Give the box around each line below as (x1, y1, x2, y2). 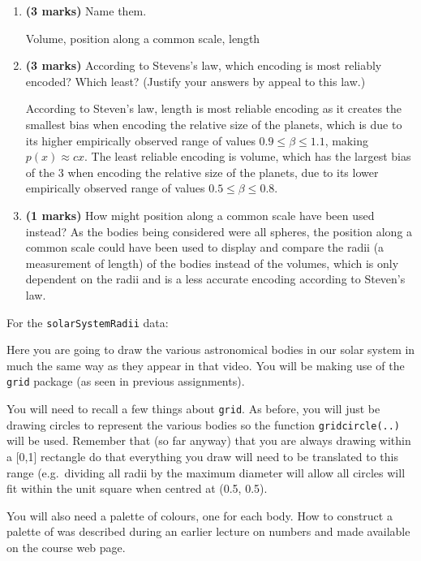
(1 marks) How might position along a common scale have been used (25, 206, 375, 223)
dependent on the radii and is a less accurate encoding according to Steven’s (25, 270, 406, 287)
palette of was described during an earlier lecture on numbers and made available (6, 523, 410, 540)
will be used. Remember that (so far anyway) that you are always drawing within (6, 432, 411, 449)
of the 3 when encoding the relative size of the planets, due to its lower (25, 163, 379, 180)
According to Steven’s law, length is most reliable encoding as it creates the (25, 100, 402, 117)
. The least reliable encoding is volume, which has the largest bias (84, 148, 411, 165)
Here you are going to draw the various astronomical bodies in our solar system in (6, 341, 415, 358)
